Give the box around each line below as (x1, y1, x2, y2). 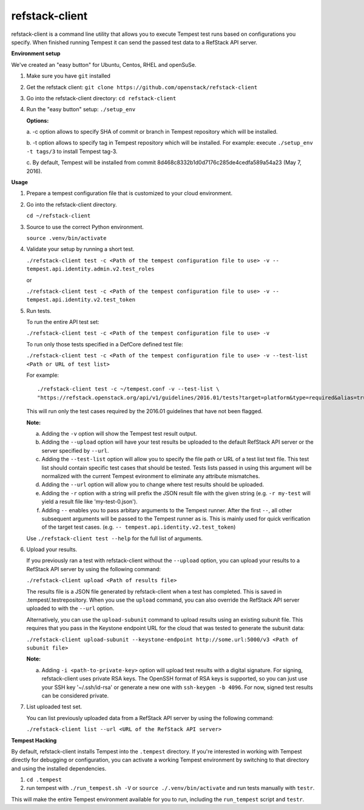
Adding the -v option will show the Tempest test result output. (41, 430, 197, 437)
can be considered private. (41, 692, 109, 699)
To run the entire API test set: (26, 318, 99, 326)
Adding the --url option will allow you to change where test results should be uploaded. (41, 481, 265, 489)
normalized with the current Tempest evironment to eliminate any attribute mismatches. (41, 472, 260, 479)
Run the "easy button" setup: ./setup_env (26, 106, 136, 113)
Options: (26, 117, 49, 124)
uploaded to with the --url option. (26, 605, 115, 612)
